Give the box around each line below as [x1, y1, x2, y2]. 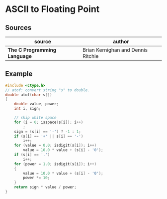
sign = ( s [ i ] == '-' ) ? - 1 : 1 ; [14, 129, 81, 134]
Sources [5, 23, 32, 32]
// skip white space [14, 115, 57, 120]
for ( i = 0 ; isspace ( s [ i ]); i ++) [14, 120, 83, 125]
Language [7, 53, 32, 59]
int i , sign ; [14, 106, 41, 111]
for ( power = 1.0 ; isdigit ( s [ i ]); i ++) [14, 161, 97, 167]
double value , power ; [14, 101, 59, 107]
